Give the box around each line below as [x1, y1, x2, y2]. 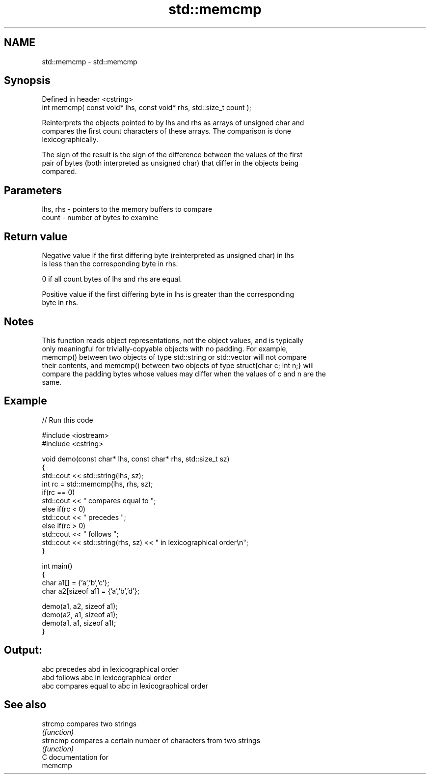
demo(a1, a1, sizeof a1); [42, 618, 116, 627]
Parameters [4, 184, 62, 197]
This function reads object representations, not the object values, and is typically [42, 336, 303, 345]
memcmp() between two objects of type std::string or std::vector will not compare [42, 352, 307, 361]
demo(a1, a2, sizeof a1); [42, 602, 118, 610]
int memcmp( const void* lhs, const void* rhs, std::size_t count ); [42, 103, 251, 112]
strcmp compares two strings [42, 719, 137, 728]
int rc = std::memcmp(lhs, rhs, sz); [42, 479, 153, 488]
